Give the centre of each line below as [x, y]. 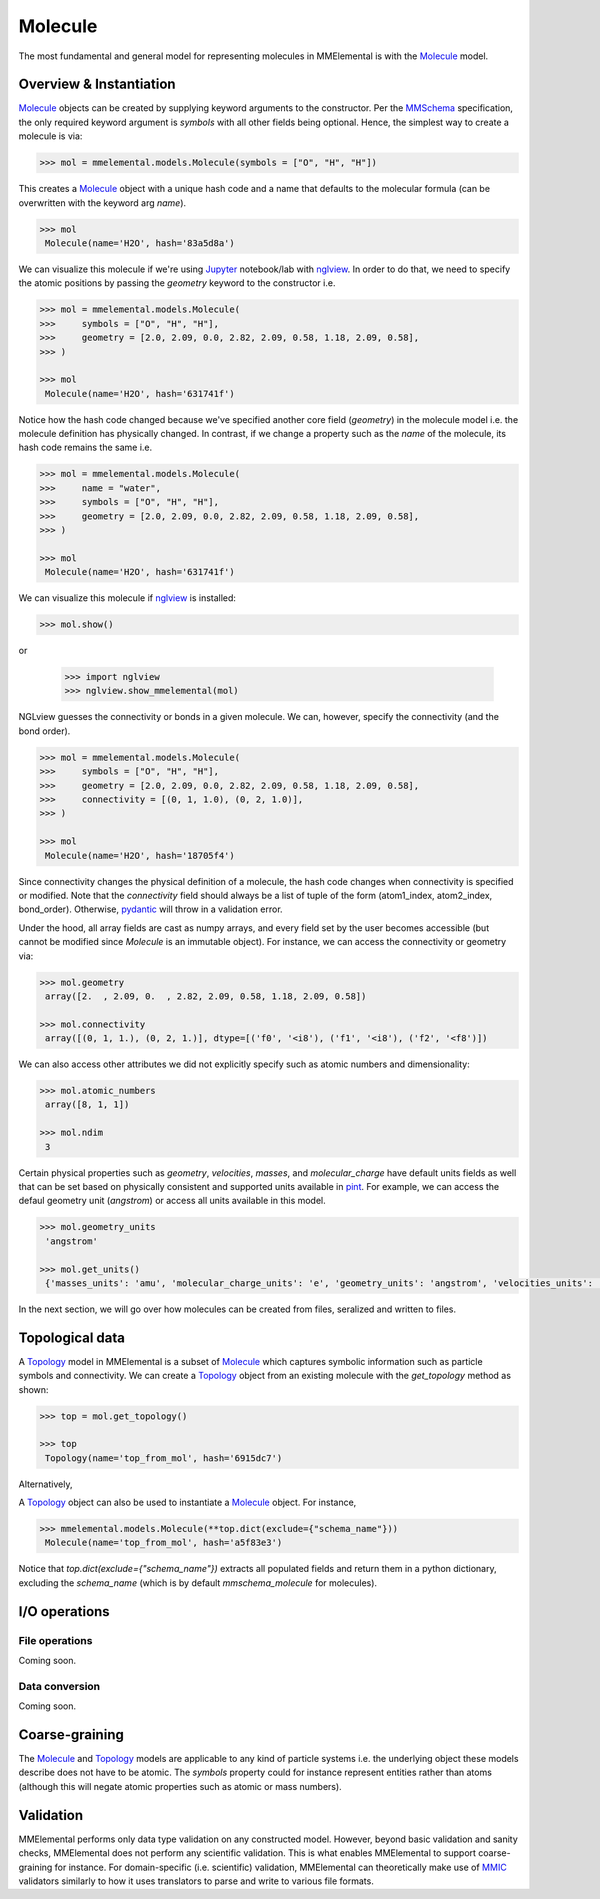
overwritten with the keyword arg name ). [102, 202]
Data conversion [59, 1686]
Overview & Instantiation [97, 84]
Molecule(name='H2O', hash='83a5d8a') [140, 243]
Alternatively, [45, 1484]
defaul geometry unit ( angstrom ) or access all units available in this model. [172, 1201]
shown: [33, 1389]
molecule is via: [50, 136]
